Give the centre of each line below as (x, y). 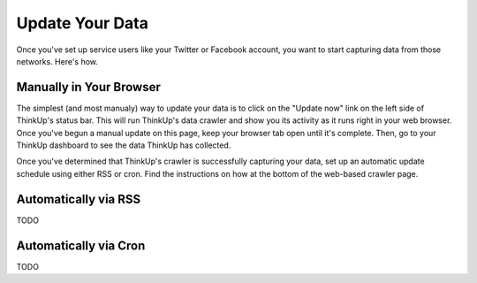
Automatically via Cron (81, 245)
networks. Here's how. (57, 61)
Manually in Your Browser (88, 87)
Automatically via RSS (79, 199)
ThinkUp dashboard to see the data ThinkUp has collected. (124, 145)
